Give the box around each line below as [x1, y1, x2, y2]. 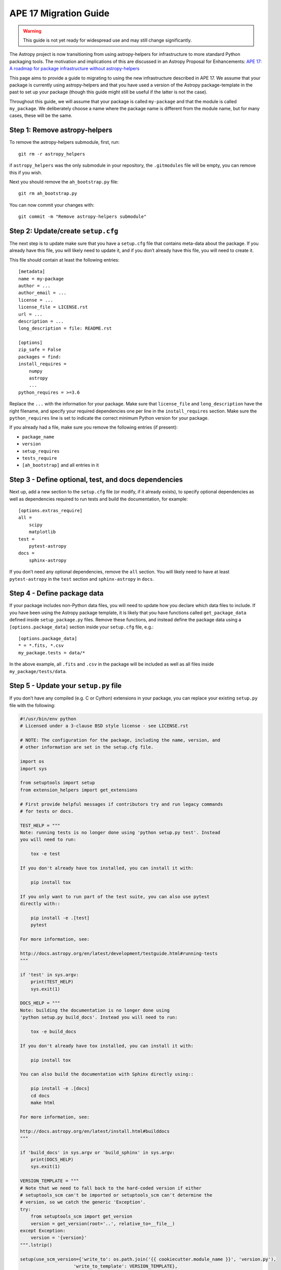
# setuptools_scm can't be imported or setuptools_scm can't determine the [20, 1192, 213, 1198]
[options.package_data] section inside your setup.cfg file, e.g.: [9, 624, 154, 630]
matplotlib [28, 529, 56, 535]
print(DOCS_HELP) [30, 1157, 74, 1163]
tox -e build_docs [30, 1029, 76, 1035]
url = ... [18, 311, 43, 317]
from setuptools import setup [20, 780, 95, 786]
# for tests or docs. [20, 808, 74, 814]
